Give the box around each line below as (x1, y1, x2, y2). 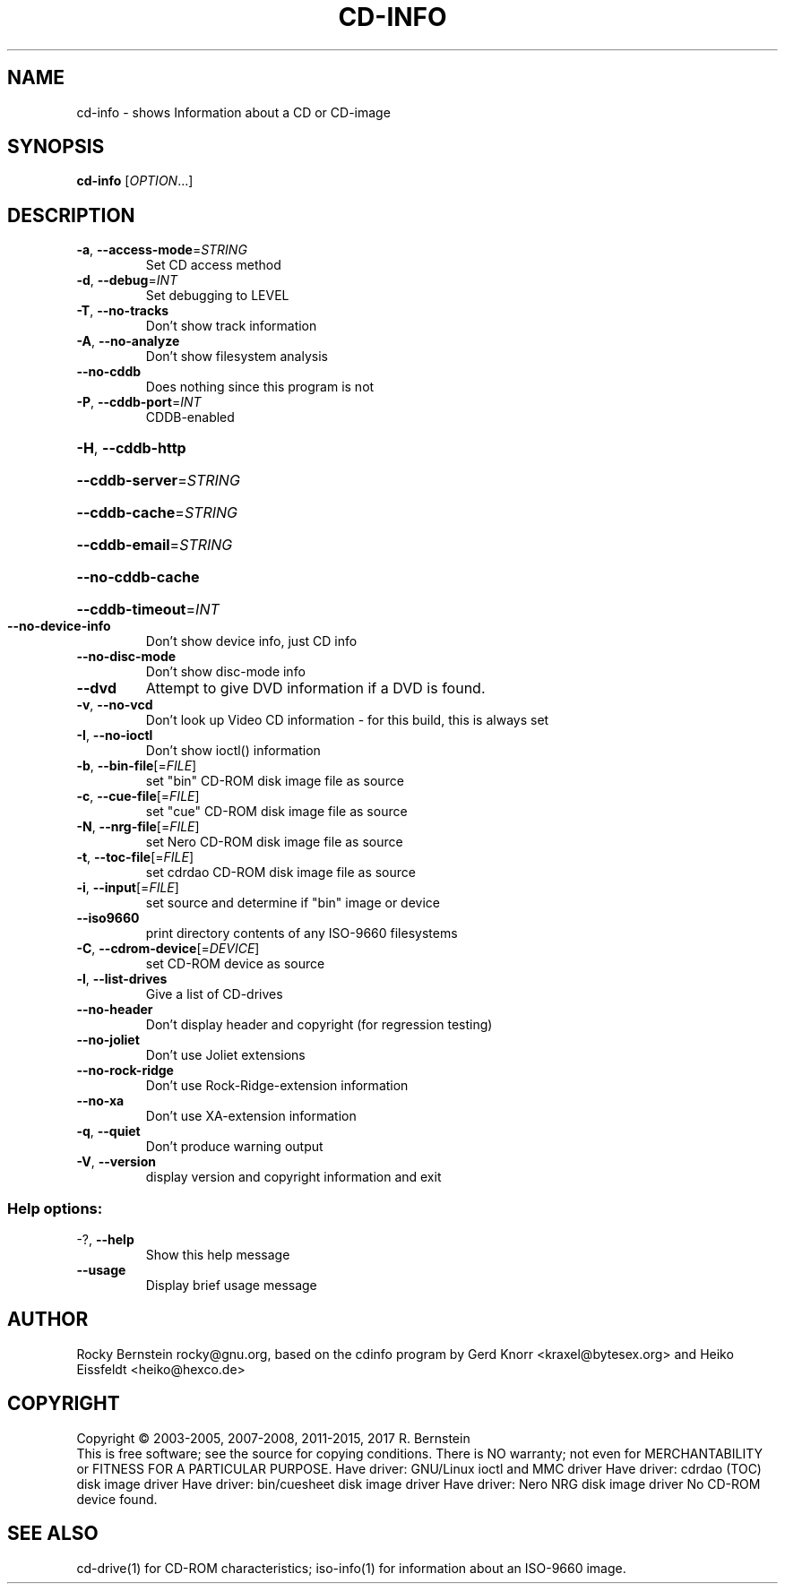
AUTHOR (7, 1308, 89, 1331)
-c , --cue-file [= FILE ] (76, 788, 200, 804)
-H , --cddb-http (76, 439, 186, 458)
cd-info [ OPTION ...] (76, 173, 194, 189)
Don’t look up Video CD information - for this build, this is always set (145, 712, 549, 728)
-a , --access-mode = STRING (76, 242, 247, 258)
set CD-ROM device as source (145, 956, 325, 972)
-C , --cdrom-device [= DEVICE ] (76, 941, 260, 957)
